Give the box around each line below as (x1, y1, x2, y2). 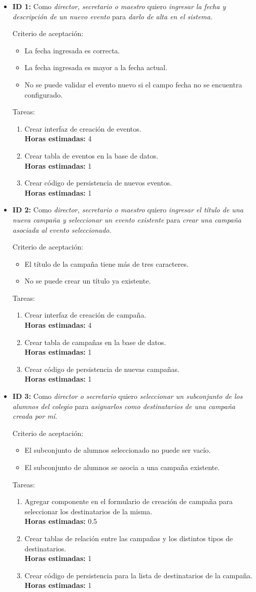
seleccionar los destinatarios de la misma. (24, 506, 153, 516)
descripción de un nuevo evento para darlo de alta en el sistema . (12, 11, 212, 21)
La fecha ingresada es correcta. (24, 45, 120, 55)
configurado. (24, 89, 63, 100)
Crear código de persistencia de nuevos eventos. (24, 177, 172, 188)
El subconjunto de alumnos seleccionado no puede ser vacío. (24, 445, 211, 455)
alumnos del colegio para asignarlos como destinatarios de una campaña (12, 400, 235, 411)
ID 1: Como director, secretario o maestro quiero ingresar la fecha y (12, 1, 226, 11)
